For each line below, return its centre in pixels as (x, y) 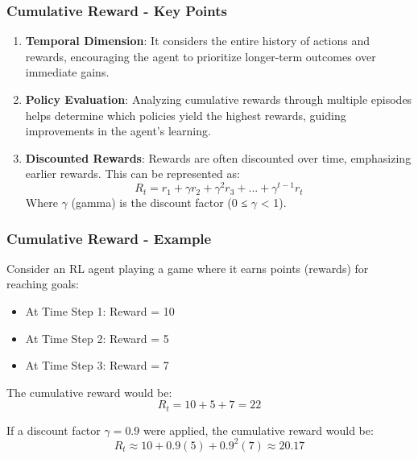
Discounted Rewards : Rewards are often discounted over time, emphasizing (218, 157)
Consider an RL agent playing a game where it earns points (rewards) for (188, 268)
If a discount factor (54, 430)
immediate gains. (67, 72)
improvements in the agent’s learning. (118, 131)
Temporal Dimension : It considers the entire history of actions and (197, 41)
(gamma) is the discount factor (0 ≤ (159, 203)
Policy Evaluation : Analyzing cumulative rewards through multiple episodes (219, 99)
